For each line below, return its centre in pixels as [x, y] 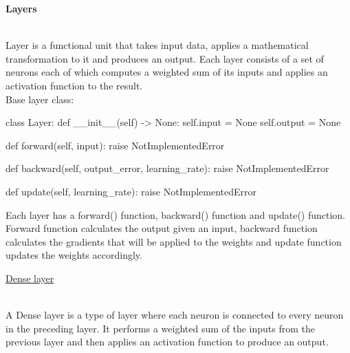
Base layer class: [40, 99]
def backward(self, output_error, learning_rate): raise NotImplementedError [167, 168]
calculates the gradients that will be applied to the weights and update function [174, 241]
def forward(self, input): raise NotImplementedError [115, 145]
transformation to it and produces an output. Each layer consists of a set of [165, 58]
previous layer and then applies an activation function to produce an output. [167, 342]
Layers [21, 8]
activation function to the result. [74, 85]
